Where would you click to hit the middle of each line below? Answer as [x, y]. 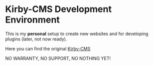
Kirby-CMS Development [58, 9]
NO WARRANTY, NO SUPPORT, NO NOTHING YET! [58, 58]
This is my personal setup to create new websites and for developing [77, 33]
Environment [33, 20]
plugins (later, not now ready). [36, 39]
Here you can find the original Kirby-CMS [48, 48]
